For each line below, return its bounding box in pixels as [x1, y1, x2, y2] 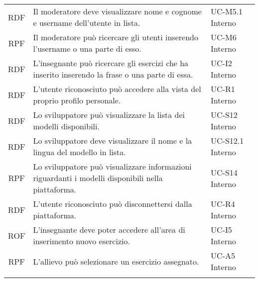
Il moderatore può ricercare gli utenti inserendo [33, 31, 198, 43]
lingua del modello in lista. [33, 146, 126, 158]
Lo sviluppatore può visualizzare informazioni [33, 161, 192, 172]
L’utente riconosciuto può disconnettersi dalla [33, 198, 192, 209]
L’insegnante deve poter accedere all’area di [33, 224, 185, 235]
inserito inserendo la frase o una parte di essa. [33, 69, 193, 80]
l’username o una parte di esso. [33, 43, 141, 54]
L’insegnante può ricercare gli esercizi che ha [33, 57, 189, 69]
